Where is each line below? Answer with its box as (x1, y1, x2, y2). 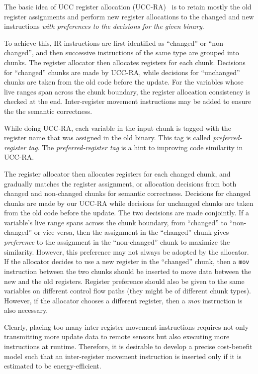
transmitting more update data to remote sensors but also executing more (4, 331, 230, 342)
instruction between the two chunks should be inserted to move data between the (4, 266, 251, 276)
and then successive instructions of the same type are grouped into (36, 47, 239, 58)
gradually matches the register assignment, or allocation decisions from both (4, 178, 237, 188)
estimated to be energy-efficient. (4, 361, 101, 371)
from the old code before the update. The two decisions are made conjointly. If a (4, 207, 249, 218)
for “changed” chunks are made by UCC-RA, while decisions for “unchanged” (4, 67, 240, 77)
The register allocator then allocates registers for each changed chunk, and (4, 168, 231, 179)
